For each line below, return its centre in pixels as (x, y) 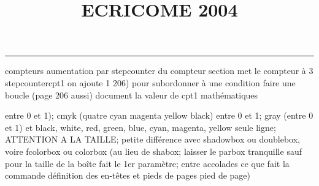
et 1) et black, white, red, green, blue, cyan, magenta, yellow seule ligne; (140, 127)
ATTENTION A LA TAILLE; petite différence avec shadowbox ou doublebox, (152, 139)
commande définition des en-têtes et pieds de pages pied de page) (128, 175)
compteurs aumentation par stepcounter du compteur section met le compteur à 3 (159, 71)
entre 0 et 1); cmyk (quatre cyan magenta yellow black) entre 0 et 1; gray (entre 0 (159, 115)
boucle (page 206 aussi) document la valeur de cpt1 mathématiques (132, 95)
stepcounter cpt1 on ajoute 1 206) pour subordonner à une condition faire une (150, 82)
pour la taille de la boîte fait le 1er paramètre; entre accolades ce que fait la (147, 163)
